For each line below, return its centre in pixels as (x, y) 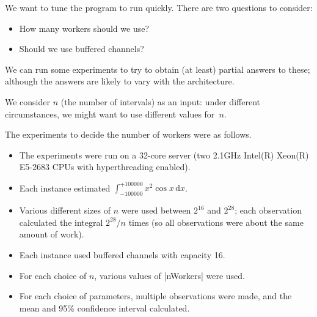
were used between (156, 210)
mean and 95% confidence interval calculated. (104, 308)
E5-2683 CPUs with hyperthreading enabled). (105, 167)
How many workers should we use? (84, 28)
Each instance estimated (65, 188)
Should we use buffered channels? (82, 49)
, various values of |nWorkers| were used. (169, 275)
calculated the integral (61, 222)
